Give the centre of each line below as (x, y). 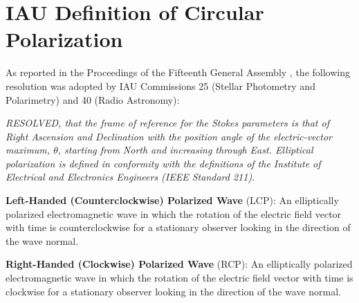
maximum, (28, 150)
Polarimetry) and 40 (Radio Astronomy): (93, 99)
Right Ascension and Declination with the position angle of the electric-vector (169, 136)
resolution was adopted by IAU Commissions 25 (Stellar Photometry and (160, 85)
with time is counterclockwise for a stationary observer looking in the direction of (178, 227)
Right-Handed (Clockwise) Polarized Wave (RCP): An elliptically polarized (179, 264)
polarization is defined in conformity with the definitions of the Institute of (163, 163)
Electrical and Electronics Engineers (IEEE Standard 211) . (130, 177)
